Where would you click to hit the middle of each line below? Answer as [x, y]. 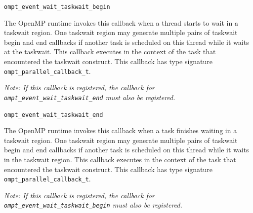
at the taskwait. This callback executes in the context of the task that [110, 52]
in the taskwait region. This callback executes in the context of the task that [120, 159]
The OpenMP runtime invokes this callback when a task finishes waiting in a [121, 130]
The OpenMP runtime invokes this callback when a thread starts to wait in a [121, 22]
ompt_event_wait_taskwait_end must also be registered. [90, 97]
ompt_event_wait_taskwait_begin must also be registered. [93, 205]
